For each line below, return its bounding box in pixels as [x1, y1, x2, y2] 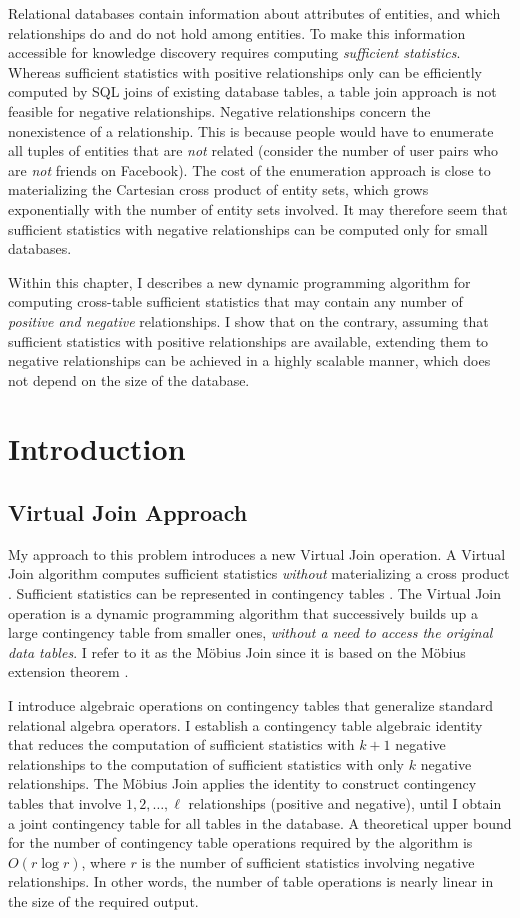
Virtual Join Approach [8, 497, 248, 528]
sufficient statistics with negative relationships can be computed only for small [8, 218, 488, 239]
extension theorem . [8, 661, 129, 682]
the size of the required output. [8, 890, 199, 911]
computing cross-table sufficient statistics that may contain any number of [8, 291, 463, 312]
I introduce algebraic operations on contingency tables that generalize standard [8, 695, 493, 716]
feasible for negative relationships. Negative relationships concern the [8, 100, 431, 121]
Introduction [8, 428, 186, 469]
